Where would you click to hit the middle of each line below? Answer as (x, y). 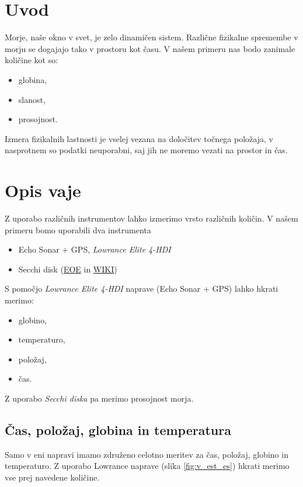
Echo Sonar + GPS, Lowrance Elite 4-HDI (95, 249)
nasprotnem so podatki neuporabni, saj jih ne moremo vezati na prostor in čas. (146, 150)
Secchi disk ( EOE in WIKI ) (68, 269)
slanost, (32, 99)
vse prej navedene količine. (52, 477)
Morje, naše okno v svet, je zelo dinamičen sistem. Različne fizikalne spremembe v (151, 37)
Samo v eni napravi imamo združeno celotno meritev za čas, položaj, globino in (147, 454)
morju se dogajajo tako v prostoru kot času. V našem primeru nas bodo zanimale (150, 48)
